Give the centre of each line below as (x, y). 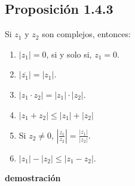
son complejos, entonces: (86, 34)
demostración (33, 178)
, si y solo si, (69, 54)
